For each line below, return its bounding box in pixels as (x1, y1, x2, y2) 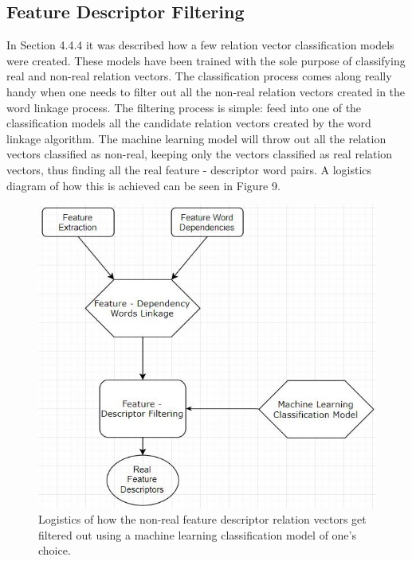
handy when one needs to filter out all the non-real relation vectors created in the (6, 83, 406, 99)
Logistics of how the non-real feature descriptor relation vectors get (38, 511, 367, 528)
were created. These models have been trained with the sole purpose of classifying (6, 52, 406, 68)
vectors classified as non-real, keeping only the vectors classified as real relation (6, 146, 393, 162)
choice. (38, 542, 71, 559)
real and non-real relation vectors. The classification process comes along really (6, 68, 392, 84)
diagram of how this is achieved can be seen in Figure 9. (6, 177, 281, 193)
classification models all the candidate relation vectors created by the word (6, 115, 371, 131)
